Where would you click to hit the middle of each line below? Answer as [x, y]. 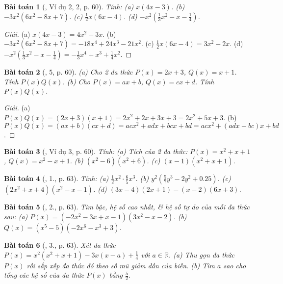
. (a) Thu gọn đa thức [202, 254]
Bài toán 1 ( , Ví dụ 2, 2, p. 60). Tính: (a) [69, 6]
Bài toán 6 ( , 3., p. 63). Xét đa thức [60, 245]
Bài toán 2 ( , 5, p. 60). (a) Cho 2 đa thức [68, 72]
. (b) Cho [76, 81]
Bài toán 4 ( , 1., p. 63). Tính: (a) [56, 178]
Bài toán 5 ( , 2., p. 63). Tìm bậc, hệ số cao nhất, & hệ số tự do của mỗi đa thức [127, 207]
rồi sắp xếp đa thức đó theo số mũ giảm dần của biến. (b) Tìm [121, 265]
